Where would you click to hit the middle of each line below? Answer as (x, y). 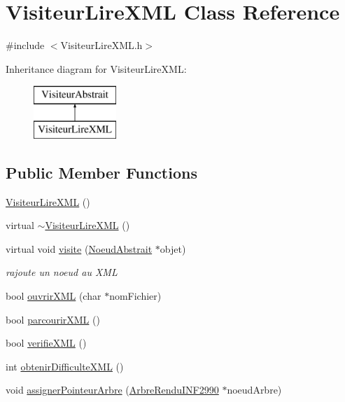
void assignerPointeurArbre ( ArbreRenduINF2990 (112, 390)
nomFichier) (135, 296)
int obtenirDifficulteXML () (65, 366)
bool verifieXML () (46, 343)
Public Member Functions (101, 172)
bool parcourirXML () (53, 319)
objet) (173, 248)
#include (25, 45)
